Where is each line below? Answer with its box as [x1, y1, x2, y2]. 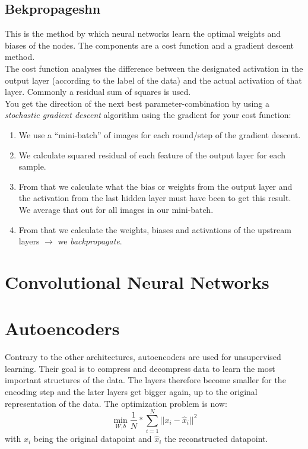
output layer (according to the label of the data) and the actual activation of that [5, 74, 302, 86]
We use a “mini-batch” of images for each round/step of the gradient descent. [18, 128, 301, 141]
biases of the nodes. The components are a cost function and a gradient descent [5, 39, 294, 51]
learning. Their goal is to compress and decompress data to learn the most [5, 362, 275, 374]
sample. [18, 160, 46, 173]
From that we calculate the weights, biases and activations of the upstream [18, 223, 291, 235]
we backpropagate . [58, 235, 122, 247]
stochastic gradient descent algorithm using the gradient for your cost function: [5, 109, 291, 121]
